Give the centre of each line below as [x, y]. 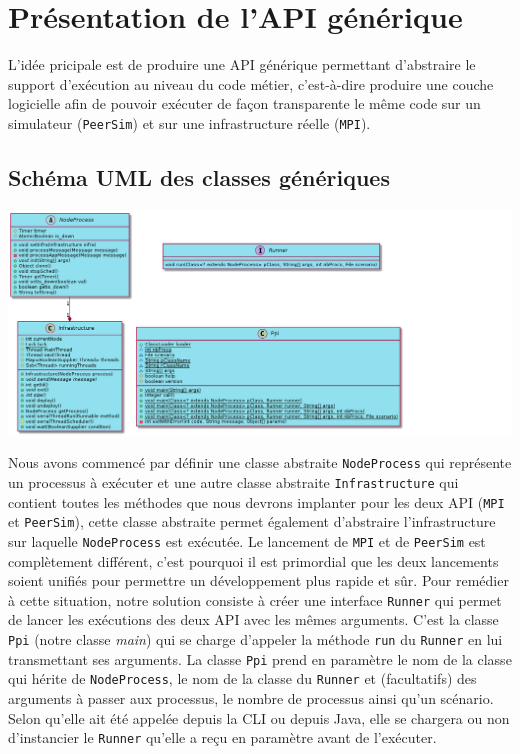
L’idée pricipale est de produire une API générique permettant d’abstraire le [242, 64]
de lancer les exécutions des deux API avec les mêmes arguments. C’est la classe [253, 619]
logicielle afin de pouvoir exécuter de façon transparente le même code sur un [244, 103]
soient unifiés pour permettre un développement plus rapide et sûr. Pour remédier [258, 580]
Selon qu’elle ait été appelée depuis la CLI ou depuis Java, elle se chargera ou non [259, 717]
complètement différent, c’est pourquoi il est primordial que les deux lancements [253, 560]
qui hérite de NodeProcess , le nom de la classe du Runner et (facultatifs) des [242, 678]
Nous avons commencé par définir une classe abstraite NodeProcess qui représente [260, 462]
